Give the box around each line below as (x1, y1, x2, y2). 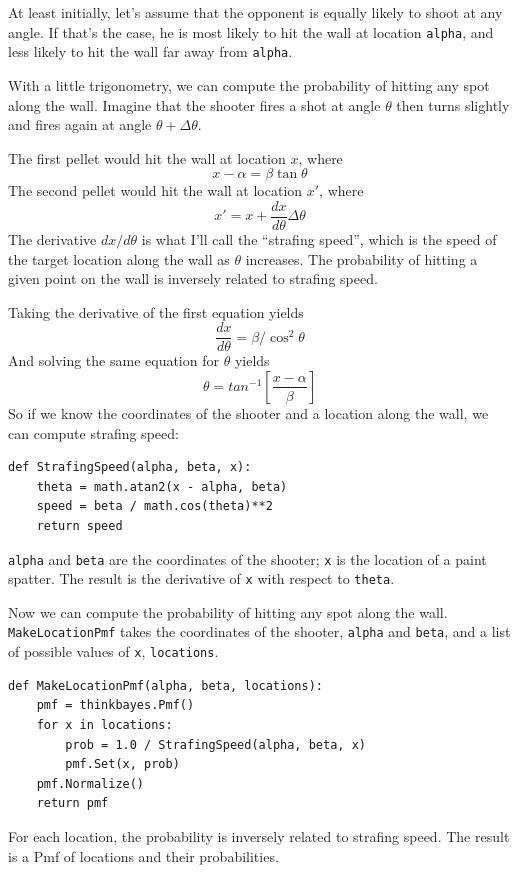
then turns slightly (396, 94, 510, 115)
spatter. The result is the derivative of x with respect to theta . (8, 568, 395, 589)
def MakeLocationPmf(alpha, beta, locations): (8, 678, 323, 693)
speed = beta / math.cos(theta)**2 (36, 499, 273, 514)
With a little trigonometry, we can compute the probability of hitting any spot (8, 74, 490, 95)
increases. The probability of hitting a (245, 248, 478, 269)
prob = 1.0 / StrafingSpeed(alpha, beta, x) (65, 737, 366, 752)
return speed (36, 518, 123, 533)
